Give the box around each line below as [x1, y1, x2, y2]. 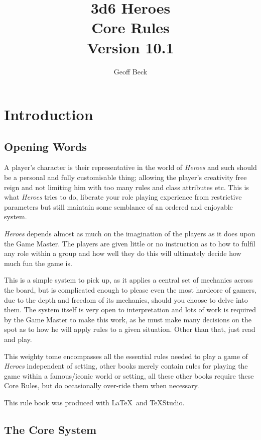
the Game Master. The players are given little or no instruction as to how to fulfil [4, 238, 255, 248]
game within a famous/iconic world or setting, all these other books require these [4, 370, 254, 381]
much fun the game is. [4, 257, 72, 268]
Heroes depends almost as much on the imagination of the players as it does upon [4, 228, 255, 239]
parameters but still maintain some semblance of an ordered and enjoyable [4, 201, 233, 212]
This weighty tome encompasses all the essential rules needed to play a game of [4, 350, 248, 361]
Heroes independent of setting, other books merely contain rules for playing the [4, 361, 248, 371]
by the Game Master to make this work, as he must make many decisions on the [4, 314, 251, 324]
